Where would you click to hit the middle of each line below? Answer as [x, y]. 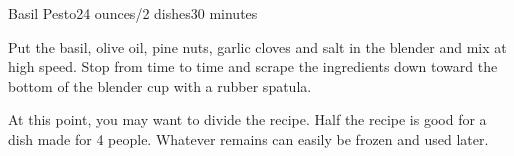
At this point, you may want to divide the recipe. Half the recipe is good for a [247, 119]
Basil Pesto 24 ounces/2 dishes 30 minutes [133, 13]
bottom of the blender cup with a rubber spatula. [160, 85]
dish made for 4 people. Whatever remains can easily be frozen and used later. [248, 138]
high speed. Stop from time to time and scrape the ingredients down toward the [253, 66]
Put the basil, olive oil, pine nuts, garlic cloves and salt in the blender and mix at [257, 46]
